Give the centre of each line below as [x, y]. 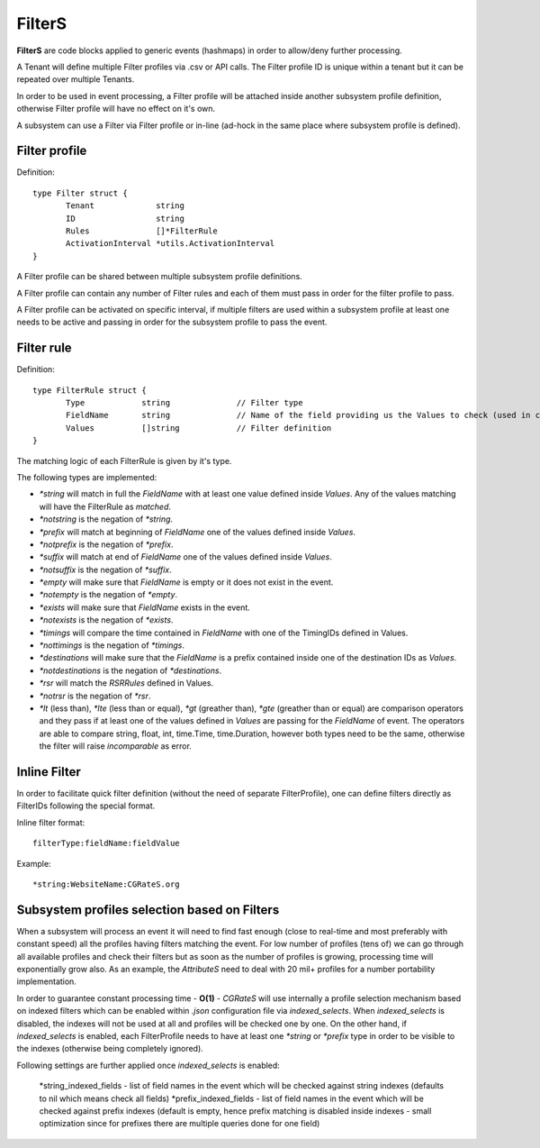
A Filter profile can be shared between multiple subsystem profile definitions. [160, 277]
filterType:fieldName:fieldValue [106, 843]
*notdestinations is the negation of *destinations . [130, 670]
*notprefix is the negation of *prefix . [106, 544]
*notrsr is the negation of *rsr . [95, 696]
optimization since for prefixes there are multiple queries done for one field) [180, 1124]
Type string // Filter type [184, 402]
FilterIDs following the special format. [86, 806]
